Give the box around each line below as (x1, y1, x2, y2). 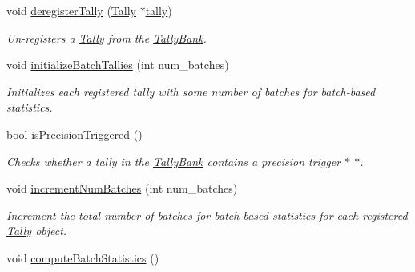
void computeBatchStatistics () (6, 249, 159, 266)
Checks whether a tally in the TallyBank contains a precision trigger (6, 152, 341, 169)
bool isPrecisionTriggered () (6, 125, 143, 142)
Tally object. (6, 222, 67, 239)
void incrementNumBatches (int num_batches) (6, 180, 238, 197)
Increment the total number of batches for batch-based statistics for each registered (6, 206, 408, 223)
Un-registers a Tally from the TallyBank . (6, 29, 207, 46)
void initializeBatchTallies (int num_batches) (6, 56, 229, 73)
